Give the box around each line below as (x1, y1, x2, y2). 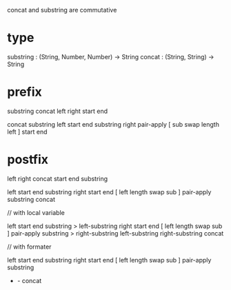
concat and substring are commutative (7, 6, 117, 14)
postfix (7, 152, 49, 167)
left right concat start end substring (7, 174, 108, 183)
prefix (7, 84, 43, 100)
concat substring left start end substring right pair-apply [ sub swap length (7, 120, 219, 128)
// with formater (7, 242, 52, 251)
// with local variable (7, 208, 66, 216)
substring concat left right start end (7, 107, 108, 115)
